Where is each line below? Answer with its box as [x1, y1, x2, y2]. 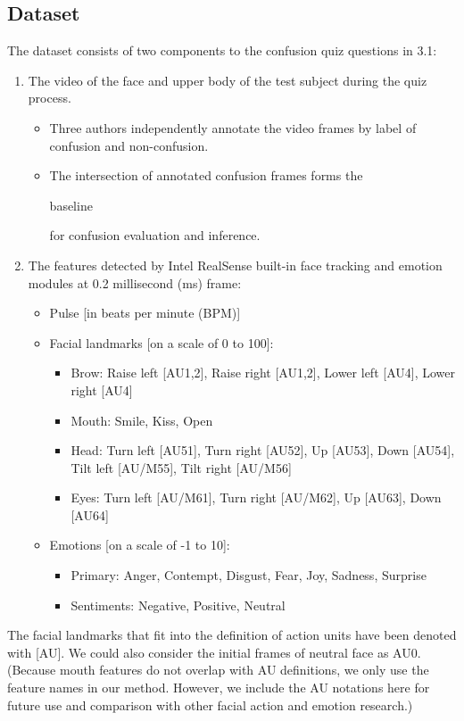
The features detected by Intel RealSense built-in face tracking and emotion [28, 255, 443, 274]
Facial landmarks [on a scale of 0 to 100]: [49, 333, 274, 352]
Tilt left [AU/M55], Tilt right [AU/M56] [70, 458, 292, 477]
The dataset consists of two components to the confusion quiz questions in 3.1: [7, 41, 437, 60]
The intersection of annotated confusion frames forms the [49, 166, 363, 185]
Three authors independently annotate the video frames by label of [49, 118, 417, 137]
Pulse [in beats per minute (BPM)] [49, 303, 241, 322]
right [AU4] [70, 380, 133, 399]
